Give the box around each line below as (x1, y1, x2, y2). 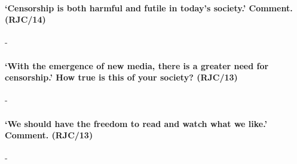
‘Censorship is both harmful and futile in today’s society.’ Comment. (5, 1, 293, 14)
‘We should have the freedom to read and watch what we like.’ (5, 117, 267, 129)
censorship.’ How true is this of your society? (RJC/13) (5, 71, 238, 83)
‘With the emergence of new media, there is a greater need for (5, 59, 269, 72)
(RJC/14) (5, 13, 46, 26)
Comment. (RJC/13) (5, 129, 93, 141)
